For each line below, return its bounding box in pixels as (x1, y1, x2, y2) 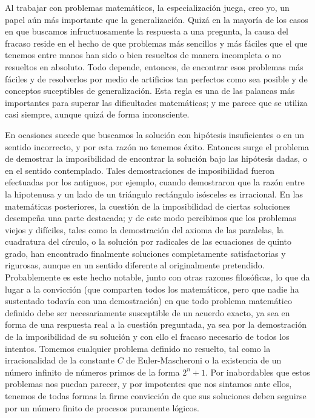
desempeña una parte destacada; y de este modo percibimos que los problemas (5, 211, 296, 224)
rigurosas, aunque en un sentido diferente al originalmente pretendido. (5, 259, 265, 271)
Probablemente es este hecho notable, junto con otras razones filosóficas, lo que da (5, 271, 310, 284)
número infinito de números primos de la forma (5, 365, 180, 378)
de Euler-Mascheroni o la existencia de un (126, 354, 282, 367)
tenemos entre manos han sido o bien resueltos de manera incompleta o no (5, 48, 281, 61)
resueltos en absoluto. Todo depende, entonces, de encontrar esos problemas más (5, 60, 303, 73)
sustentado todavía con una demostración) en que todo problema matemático (5, 294, 292, 307)
